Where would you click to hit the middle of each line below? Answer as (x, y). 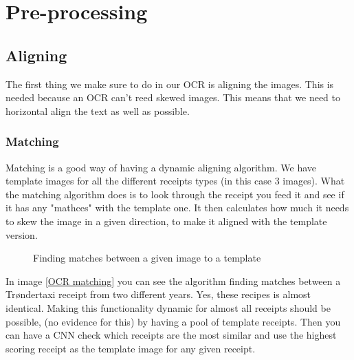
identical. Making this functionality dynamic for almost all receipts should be (168, 307)
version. (22, 234)
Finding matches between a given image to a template (147, 258)
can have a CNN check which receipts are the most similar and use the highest (171, 335)
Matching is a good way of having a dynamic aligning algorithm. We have (161, 167)
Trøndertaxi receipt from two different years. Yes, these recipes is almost (158, 294)
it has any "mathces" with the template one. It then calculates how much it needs (177, 208)
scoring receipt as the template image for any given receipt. (131, 348)
